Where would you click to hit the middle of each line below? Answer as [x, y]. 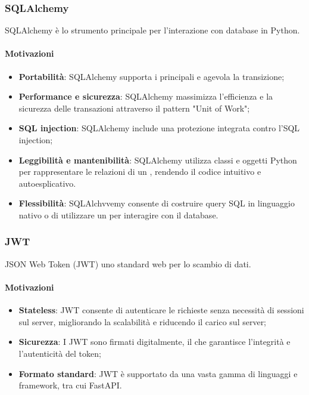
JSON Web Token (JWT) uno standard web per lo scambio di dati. [128, 263]
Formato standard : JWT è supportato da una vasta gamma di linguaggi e [158, 373]
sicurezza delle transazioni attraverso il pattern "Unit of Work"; [134, 108]
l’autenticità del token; [60, 353]
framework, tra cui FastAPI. [70, 385]
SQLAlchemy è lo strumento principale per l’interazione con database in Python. [152, 30]
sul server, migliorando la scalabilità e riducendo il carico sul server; [143, 321]
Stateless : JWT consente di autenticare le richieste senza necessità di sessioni [161, 310]
